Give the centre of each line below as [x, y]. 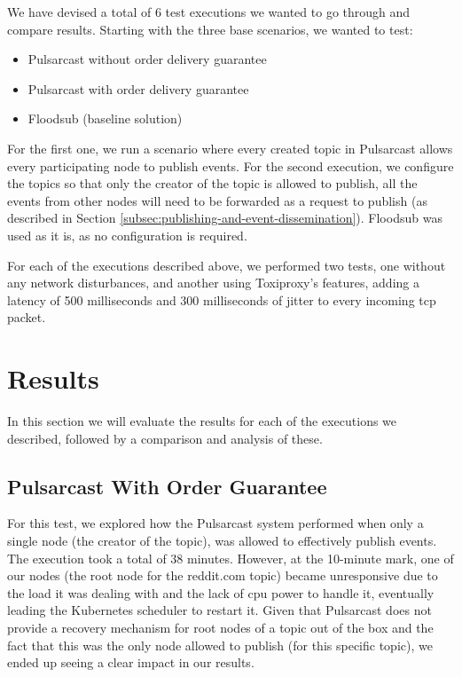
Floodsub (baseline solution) [105, 118]
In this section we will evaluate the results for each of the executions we [202, 421]
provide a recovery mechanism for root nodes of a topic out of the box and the [220, 627]
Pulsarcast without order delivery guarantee [147, 59]
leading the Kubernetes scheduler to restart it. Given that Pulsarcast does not [219, 610]
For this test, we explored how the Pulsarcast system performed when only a [215, 523]
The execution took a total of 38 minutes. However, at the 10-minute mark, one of [231, 558]
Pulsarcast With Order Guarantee [167, 486]
